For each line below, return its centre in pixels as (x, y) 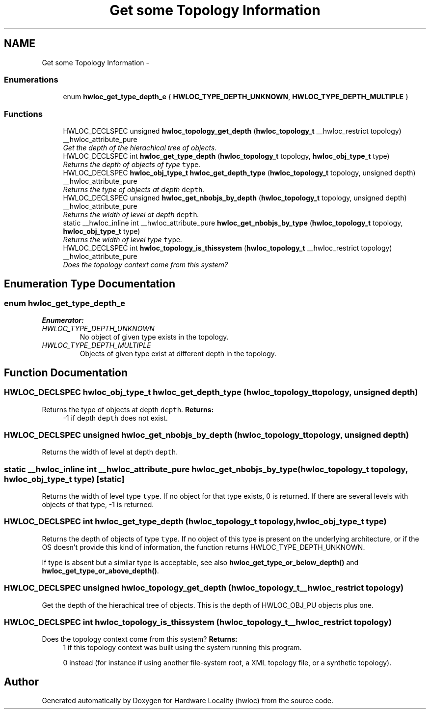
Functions (23, 114)
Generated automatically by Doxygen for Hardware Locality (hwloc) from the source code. (188, 701)
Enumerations (31, 79)
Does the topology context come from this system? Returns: (140, 639)
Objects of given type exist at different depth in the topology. (178, 354)
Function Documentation (66, 372)
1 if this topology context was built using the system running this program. (182, 648)
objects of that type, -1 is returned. (98, 505)
